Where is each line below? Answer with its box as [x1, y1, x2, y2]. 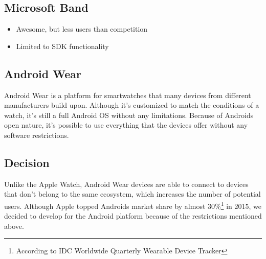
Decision [4, 154, 50, 170]
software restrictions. [4, 129, 69, 140]
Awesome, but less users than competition [16, 23, 148, 34]
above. [4, 220, 24, 231]
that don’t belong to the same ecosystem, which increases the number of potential [4, 189, 261, 199]
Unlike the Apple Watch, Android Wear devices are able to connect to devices [4, 178, 249, 189]
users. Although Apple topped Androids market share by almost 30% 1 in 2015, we [4, 199, 262, 211]
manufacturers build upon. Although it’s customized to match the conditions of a [4, 100, 259, 110]
